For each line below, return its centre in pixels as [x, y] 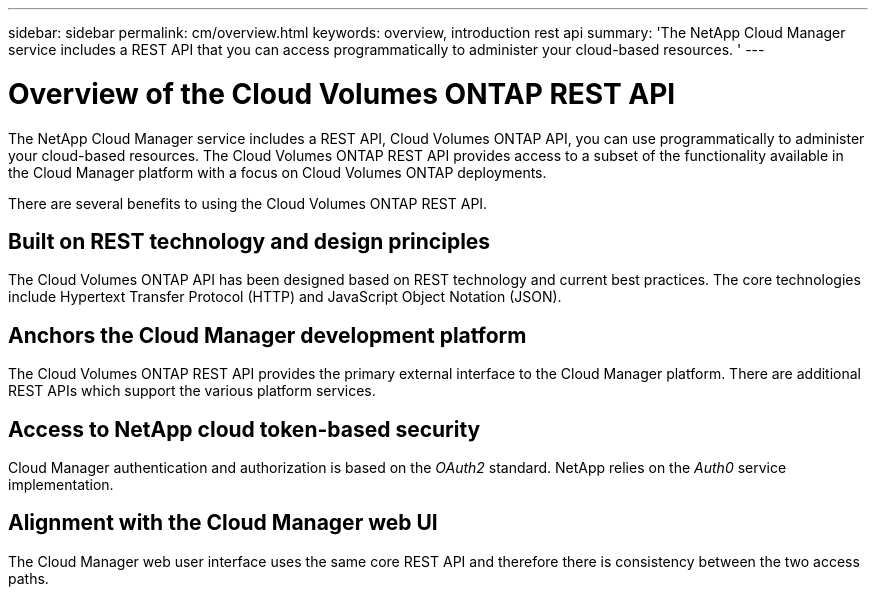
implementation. [61, 485]
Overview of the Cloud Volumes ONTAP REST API [342, 93]
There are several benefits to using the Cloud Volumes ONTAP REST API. [248, 203]
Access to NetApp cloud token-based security [244, 429]
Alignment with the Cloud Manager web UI [223, 523]
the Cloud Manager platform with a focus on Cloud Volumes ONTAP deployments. [277, 172]
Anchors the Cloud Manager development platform [267, 335]
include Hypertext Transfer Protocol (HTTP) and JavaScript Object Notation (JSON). [285, 297]
